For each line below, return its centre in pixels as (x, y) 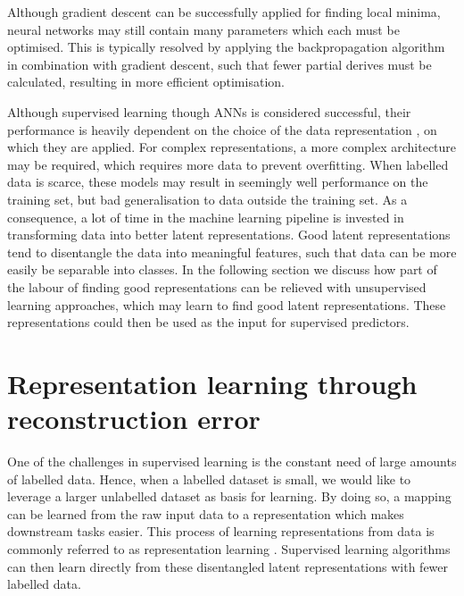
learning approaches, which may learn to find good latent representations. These (227, 304)
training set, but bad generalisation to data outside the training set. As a (207, 199)
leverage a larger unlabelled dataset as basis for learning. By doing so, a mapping (229, 496)
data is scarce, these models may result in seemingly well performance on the (218, 182)
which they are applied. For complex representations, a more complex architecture (232, 147)
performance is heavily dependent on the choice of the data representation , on (222, 129)
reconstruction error (134, 419)
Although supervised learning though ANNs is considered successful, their (209, 111)
